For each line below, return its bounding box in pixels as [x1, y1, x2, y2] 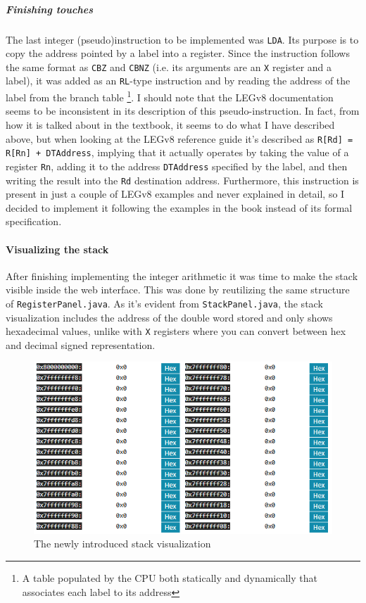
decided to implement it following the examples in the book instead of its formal [6, 200, 353, 215]
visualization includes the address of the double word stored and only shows [6, 310, 333, 324]
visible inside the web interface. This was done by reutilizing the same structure [6, 282, 350, 297]
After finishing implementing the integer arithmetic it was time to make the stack [6, 268, 358, 283]
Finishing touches [6, 1, 94, 16]
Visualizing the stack [6, 241, 109, 256]
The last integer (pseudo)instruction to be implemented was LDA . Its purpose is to [6, 32, 359, 46]
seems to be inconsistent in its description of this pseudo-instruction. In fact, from [6, 103, 360, 118]
